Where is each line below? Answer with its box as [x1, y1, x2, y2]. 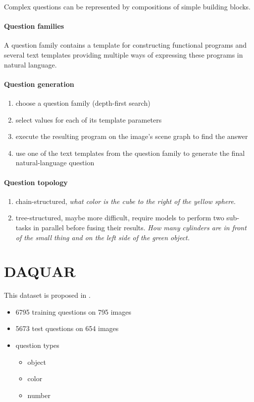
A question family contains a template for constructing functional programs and [4, 40, 247, 50]
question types [15, 340, 59, 350]
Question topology [4, 177, 68, 187]
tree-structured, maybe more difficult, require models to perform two [15, 212, 224, 223]
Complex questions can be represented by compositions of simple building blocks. [4, 1, 251, 11]
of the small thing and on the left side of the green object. [15, 232, 190, 242]
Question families [4, 21, 64, 31]
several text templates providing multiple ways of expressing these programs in [4, 49, 243, 60]
